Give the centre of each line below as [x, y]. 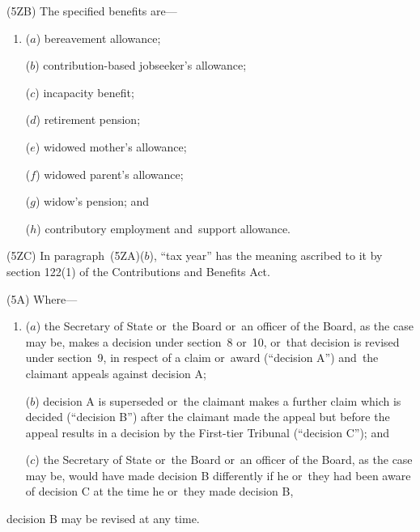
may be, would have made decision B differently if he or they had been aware [218, 475]
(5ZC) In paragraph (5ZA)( [76, 255]
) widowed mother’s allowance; [111, 146]
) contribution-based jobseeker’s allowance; [141, 65]
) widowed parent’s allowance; [110, 174]
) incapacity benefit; [85, 92]
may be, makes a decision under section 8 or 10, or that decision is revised [212, 341]
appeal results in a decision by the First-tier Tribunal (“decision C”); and [207, 432]
